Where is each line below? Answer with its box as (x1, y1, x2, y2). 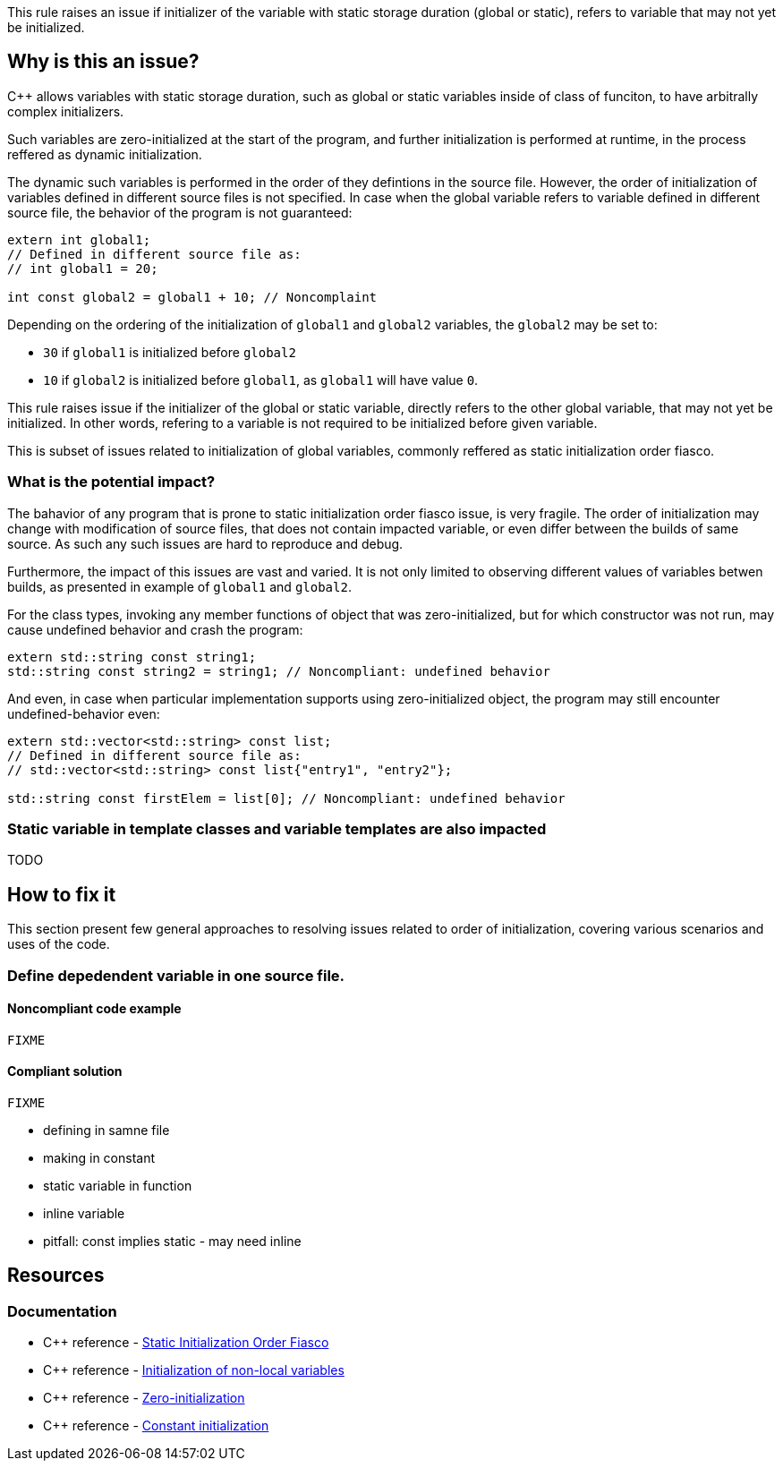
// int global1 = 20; (7, 260, 158, 276)
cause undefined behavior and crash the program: (7, 621, 303, 637)
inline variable (43, 1206, 125, 1221)
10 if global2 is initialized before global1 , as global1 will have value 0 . (43, 371, 479, 388)
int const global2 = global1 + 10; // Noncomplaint (7, 289, 378, 304)
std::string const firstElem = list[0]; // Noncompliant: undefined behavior (7, 790, 566, 806)
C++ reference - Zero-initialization (43, 1390, 245, 1406)
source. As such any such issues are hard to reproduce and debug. (7, 535, 404, 551)
